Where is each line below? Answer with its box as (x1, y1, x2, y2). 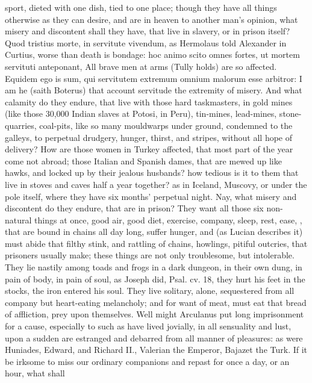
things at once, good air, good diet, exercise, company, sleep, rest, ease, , (34, 213, 302, 226)
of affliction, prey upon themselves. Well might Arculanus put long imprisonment (5, 308, 304, 320)
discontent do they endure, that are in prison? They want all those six (5, 202, 264, 214)
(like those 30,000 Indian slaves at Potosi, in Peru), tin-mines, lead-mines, (5, 107, 277, 120)
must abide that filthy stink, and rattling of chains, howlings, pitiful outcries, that (5, 237, 308, 249)
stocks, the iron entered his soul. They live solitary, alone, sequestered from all (5, 284, 295, 297)
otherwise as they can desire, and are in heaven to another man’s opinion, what (5, 13, 298, 25)
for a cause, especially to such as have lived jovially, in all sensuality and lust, (5, 320, 292, 332)
